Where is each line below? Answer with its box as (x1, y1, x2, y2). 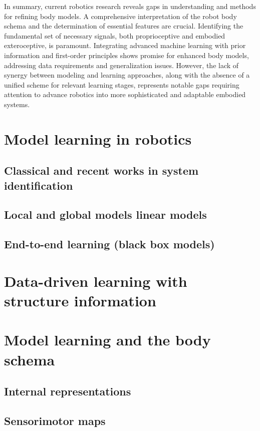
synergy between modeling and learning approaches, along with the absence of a (4, 70, 250, 80)
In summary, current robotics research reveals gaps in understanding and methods (4, 1, 256, 11)
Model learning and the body (4, 329, 211, 350)
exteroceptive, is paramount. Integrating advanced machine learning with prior (4, 40, 246, 51)
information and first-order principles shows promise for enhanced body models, (4, 50, 249, 60)
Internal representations (4, 383, 131, 399)
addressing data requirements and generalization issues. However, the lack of (4, 60, 239, 70)
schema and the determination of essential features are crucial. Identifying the (4, 21, 243, 31)
